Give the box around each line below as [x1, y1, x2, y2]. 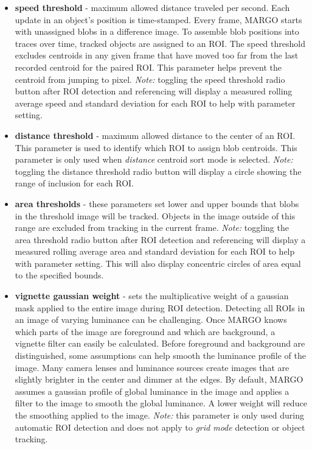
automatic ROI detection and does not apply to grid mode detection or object [15, 420, 305, 433]
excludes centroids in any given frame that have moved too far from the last [15, 49, 299, 62]
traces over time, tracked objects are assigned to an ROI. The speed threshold [15, 37, 305, 49]
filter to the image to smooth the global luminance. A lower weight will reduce [15, 397, 307, 409]
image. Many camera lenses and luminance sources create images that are [15, 361, 289, 373]
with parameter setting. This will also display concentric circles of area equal [15, 256, 301, 269]
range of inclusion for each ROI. [15, 177, 134, 189]
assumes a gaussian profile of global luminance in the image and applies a [15, 384, 289, 397]
